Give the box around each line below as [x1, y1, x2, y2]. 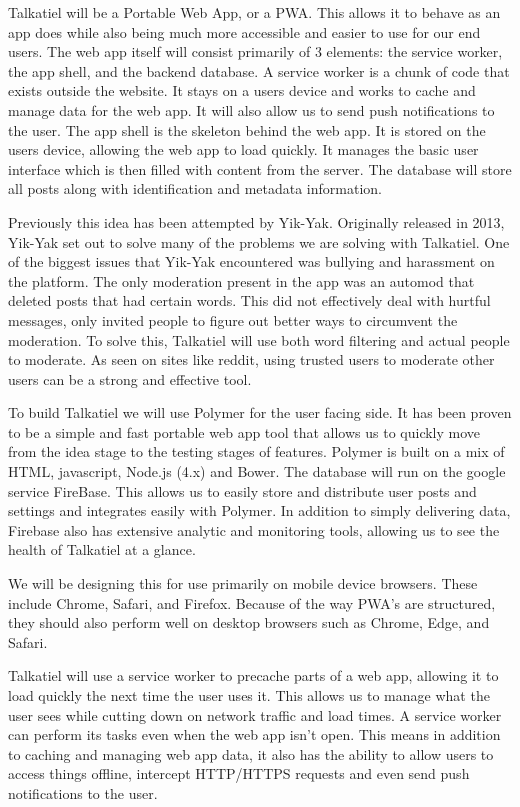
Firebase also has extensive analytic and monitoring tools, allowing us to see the [8, 519, 500, 540]
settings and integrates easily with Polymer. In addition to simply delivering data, [8, 500, 511, 521]
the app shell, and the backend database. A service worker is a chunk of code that [8, 60, 510, 81]
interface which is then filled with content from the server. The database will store [8, 158, 512, 179]
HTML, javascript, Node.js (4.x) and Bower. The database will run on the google [8, 461, 506, 482]
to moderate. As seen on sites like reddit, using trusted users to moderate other [8, 349, 495, 370]
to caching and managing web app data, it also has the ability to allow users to [8, 743, 494, 764]
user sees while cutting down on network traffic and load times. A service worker [8, 704, 502, 725]
